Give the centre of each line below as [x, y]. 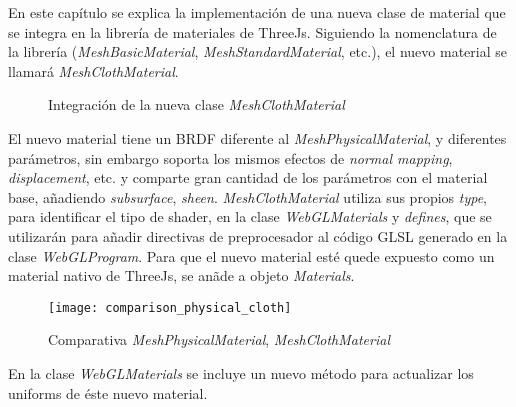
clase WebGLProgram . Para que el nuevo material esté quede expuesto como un [251, 255]
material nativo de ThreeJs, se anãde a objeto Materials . [181, 275]
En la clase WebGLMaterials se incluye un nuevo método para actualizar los [241, 372]
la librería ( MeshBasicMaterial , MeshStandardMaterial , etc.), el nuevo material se [257, 51]
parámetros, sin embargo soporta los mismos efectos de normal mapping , [230, 157]
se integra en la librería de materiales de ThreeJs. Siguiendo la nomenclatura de [252, 31]
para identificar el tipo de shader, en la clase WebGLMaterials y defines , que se [250, 216]
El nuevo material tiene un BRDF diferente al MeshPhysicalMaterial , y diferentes [257, 137]
